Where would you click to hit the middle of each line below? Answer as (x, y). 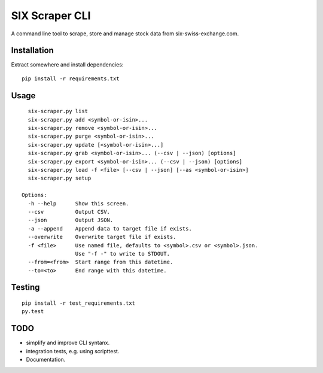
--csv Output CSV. (69, 212)
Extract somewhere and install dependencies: (67, 65)
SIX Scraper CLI (51, 16)
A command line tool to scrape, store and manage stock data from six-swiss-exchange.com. (125, 34)
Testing (25, 287)
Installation (32, 51)
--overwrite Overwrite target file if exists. (102, 237)
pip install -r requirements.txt (71, 78)
